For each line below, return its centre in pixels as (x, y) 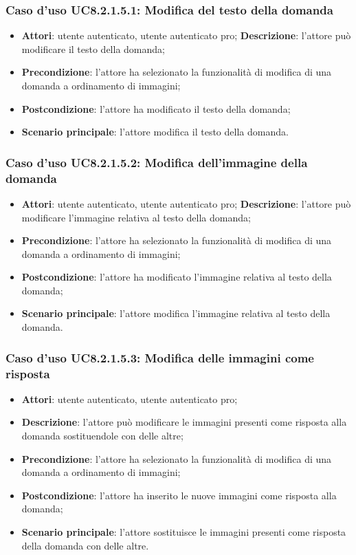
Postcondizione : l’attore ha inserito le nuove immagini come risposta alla (179, 495)
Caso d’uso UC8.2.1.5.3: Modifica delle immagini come (160, 357)
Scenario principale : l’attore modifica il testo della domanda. (155, 132)
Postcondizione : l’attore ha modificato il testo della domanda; (156, 108)
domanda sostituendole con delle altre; (102, 435)
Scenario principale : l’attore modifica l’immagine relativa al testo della (176, 313)
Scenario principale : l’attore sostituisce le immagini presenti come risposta (184, 531)
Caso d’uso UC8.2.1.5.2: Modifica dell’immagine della (157, 162)
